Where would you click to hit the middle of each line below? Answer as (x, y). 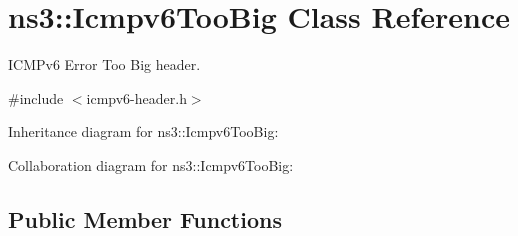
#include (36, 97)
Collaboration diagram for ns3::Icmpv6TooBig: (151, 164)
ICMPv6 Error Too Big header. (104, 64)
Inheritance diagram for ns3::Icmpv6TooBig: (143, 131)
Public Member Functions (145, 218)
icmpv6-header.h (136, 97)
